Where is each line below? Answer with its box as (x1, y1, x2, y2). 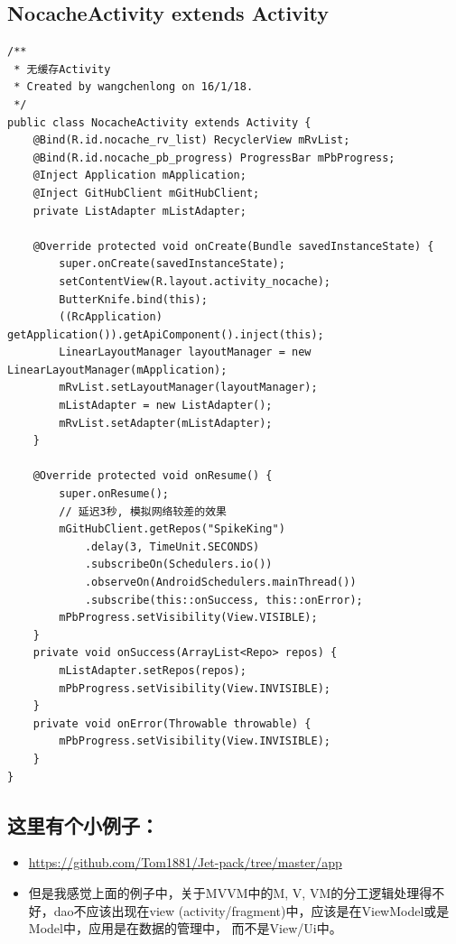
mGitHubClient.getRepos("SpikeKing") (59, 523, 285, 536)
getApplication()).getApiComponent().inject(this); (7, 328, 324, 341)
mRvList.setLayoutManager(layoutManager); (59, 381, 318, 394)
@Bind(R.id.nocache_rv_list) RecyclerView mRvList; (33, 134, 350, 147)
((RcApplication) (59, 310, 163, 324)
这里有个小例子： (7, 810, 159, 838)
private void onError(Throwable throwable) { (33, 717, 312, 730)
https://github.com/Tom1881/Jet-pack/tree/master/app (28, 853, 342, 872)
